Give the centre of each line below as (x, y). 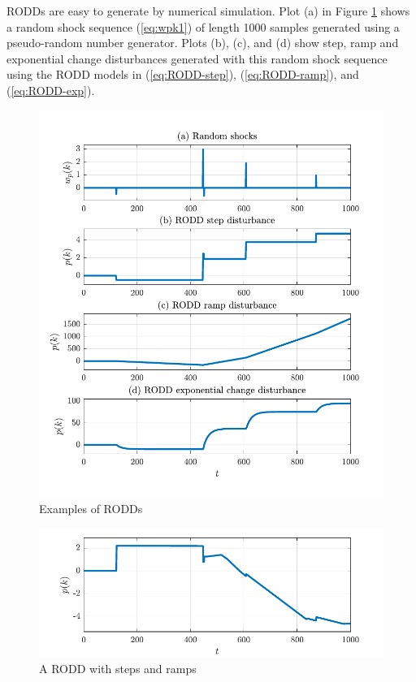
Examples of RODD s (91, 509)
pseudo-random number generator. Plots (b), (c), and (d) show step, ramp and (203, 43)
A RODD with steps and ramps (118, 669)
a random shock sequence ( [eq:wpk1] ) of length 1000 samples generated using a (203, 26)
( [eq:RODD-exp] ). (51, 90)
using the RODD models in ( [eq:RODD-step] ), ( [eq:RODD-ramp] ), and (183, 74)
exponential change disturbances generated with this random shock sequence (197, 58)
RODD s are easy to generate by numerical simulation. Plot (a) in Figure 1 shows (208, 11)
